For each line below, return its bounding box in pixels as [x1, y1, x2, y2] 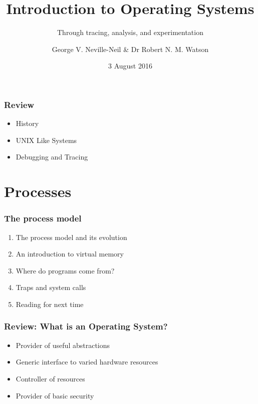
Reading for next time [16, 298, 84, 309]
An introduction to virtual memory [16, 248, 124, 259]
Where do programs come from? [16, 265, 115, 275]
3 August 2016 [108, 60, 152, 71]
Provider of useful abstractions [16, 339, 110, 350]
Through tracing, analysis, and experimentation [57, 27, 203, 37]
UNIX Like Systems [16, 134, 77, 145]
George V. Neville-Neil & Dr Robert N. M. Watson [52, 43, 209, 54]
